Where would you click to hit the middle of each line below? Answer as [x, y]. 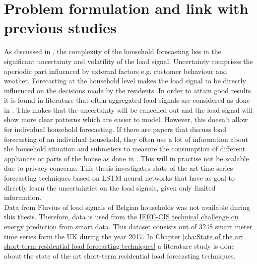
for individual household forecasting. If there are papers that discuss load [115, 129]
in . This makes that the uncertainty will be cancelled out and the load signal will [128, 109]
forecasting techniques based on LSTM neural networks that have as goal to [120, 178]
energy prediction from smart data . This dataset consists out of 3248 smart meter [128, 226]
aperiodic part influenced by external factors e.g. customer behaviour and [116, 71]
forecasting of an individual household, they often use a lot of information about [126, 139]
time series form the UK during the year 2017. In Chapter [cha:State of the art [124, 236]
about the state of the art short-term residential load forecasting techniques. [120, 255]
